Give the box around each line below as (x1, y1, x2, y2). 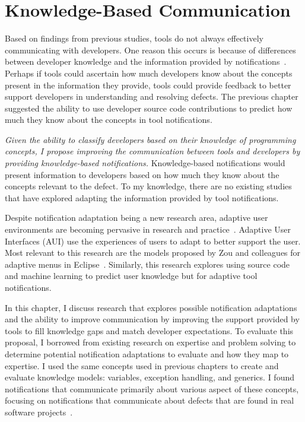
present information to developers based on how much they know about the (5, 168, 279, 180)
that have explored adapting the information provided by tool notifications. (5, 191, 279, 204)
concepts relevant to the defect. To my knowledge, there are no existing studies (5, 180, 292, 192)
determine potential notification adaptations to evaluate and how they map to (5, 347, 289, 360)
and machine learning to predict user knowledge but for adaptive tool (5, 269, 258, 282)
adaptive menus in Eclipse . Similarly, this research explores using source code (5, 258, 290, 270)
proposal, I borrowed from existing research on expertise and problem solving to (5, 336, 296, 348)
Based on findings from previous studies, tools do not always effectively (5, 32, 263, 45)
